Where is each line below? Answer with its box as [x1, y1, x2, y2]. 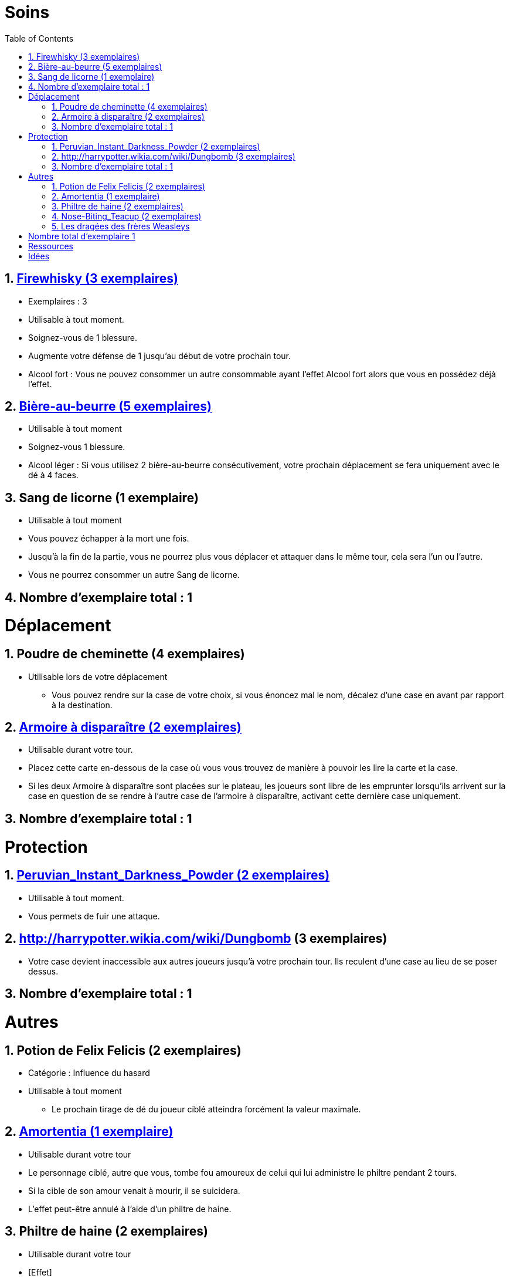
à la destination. [52, 699, 113, 710]
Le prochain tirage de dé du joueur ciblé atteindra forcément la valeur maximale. [52, 1104, 361, 1114]
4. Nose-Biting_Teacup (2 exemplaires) [52, 211, 202, 221]
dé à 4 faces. [28, 470, 79, 481]
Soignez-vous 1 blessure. [28, 442, 125, 452]
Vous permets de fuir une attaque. [28, 911, 160, 921]
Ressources [28, 241, 74, 251]
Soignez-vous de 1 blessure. [28, 332, 138, 343]
